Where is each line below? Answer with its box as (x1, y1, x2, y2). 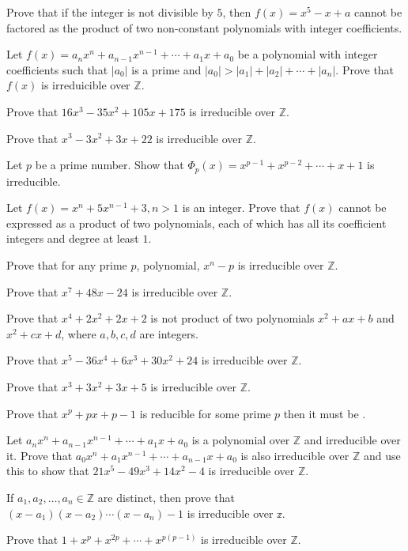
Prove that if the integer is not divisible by (6, 4, 213, 20)
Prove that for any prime (6, 256, 127, 273)
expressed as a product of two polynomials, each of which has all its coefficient (6, 214, 387, 231)
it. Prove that (6, 447, 73, 463)
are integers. (139, 325, 198, 342)
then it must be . (283, 405, 366, 421)
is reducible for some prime (139, 405, 271, 421)
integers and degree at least (6, 230, 139, 247)
